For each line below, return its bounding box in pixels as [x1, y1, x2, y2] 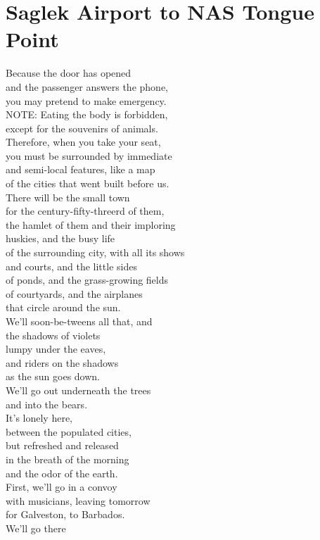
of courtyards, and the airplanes [6, 286, 143, 301]
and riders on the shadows [6, 355, 119, 370]
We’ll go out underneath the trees [6, 382, 151, 397]
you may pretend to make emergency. [6, 93, 167, 108]
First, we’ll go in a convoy [6, 479, 117, 494]
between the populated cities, [6, 424, 132, 439]
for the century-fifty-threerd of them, [6, 203, 165, 218]
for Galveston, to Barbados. [6, 507, 125, 522]
